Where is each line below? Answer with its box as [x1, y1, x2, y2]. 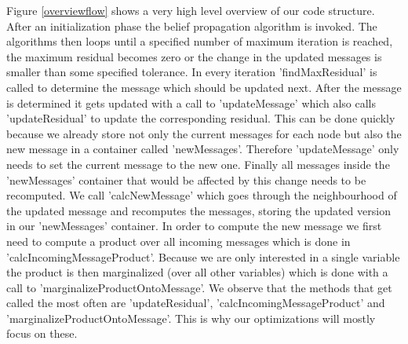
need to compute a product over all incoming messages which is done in [6, 232, 351, 249]
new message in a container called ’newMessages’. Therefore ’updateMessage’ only [6, 141, 399, 157]
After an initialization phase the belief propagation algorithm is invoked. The [6, 17, 377, 34]
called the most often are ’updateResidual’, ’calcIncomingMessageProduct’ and [6, 295, 385, 311]
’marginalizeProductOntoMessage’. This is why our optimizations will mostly [6, 309, 376, 326]
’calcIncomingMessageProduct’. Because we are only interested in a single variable [6, 248, 400, 265]
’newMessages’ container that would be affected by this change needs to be [6, 171, 366, 188]
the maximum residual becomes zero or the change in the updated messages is [6, 48, 382, 64]
